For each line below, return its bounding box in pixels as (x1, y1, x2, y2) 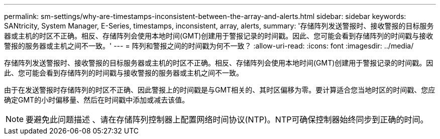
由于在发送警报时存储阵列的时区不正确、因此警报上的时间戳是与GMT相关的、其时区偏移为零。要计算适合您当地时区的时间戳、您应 (4, 85, 435, 94)
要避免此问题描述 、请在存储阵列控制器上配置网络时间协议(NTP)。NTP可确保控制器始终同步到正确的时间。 (26, 114, 428, 124)
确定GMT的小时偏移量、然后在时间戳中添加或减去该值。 (4, 95, 189, 104)
